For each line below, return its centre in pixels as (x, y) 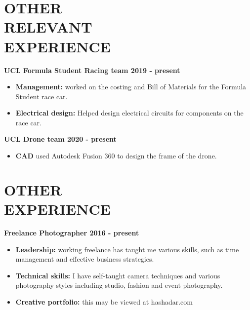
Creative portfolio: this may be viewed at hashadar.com (104, 301)
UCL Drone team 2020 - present (60, 139)
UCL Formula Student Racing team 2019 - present (92, 70)
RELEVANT (48, 27)
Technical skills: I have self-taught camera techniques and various (118, 275)
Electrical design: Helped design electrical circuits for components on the (129, 113)
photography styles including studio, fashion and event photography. (119, 285)
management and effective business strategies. (85, 259)
